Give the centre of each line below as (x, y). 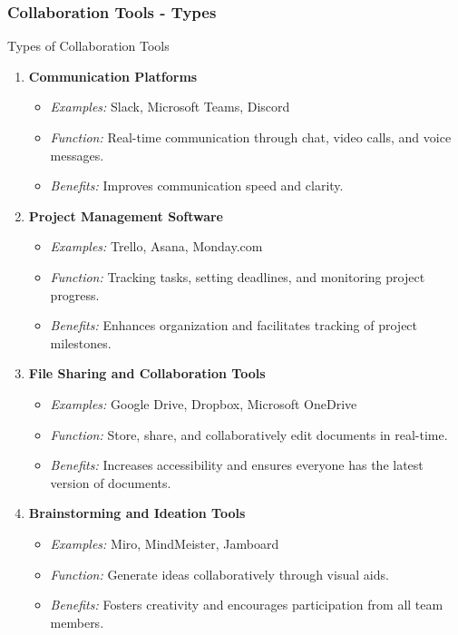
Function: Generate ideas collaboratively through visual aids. (219, 574)
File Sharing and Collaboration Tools (147, 373)
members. (77, 622)
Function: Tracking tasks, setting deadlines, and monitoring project (238, 276)
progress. (75, 294)
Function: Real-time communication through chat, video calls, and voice (251, 137)
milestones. (81, 342)
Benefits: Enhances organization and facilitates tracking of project (234, 325)
